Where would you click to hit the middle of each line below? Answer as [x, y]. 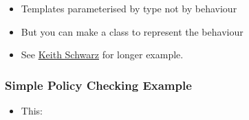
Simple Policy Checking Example [98, 85]
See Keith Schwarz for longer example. [102, 55]
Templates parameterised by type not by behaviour [129, 8]
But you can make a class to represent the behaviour [132, 31]
